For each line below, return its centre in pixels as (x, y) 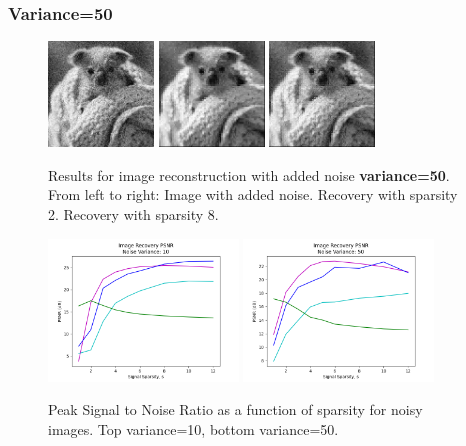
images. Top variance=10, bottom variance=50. (193, 428)
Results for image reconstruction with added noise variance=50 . (249, 174)
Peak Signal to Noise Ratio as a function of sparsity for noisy (235, 409)
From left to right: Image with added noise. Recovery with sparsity (253, 194)
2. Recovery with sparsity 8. (133, 214)
